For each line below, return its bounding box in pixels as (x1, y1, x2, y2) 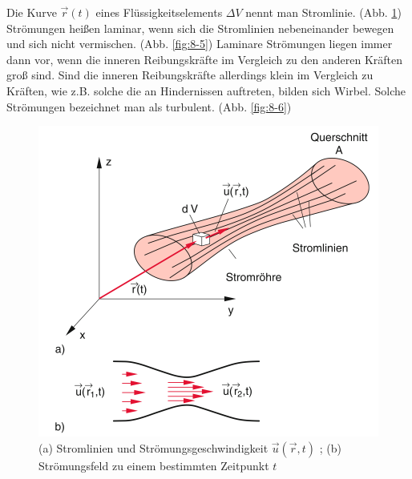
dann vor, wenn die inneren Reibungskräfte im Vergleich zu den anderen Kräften (6, 50, 403, 67)
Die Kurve (6, 4, 57, 20)
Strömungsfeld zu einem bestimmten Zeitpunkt (38, 457, 269, 473)
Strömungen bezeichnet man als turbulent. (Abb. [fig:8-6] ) (6, 98, 292, 115)
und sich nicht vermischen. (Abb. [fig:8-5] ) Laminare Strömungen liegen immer (6, 35, 393, 52)
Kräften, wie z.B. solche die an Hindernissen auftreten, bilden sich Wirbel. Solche (6, 82, 406, 99)
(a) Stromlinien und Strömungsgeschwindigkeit (38, 439, 269, 456)
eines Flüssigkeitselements (95, 4, 223, 20)
